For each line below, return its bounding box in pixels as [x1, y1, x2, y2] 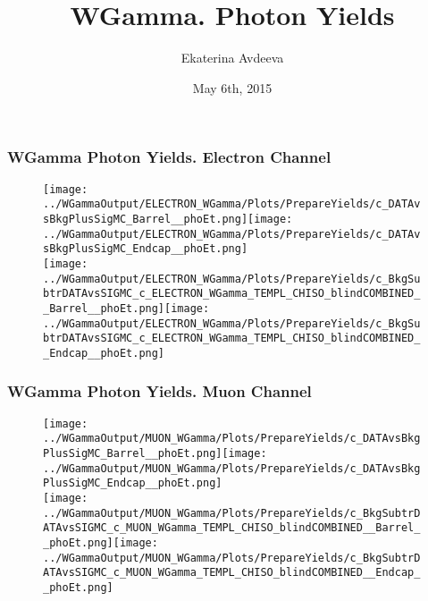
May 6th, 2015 [192, 78, 273, 97]
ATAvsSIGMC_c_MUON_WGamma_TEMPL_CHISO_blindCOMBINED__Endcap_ [43, 566, 421, 580]
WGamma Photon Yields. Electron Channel [7, 146, 331, 168]
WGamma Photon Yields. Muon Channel [7, 380, 312, 402]
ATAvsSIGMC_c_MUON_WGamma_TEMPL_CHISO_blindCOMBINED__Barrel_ [43, 521, 421, 535]
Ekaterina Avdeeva [180, 48, 284, 67]
